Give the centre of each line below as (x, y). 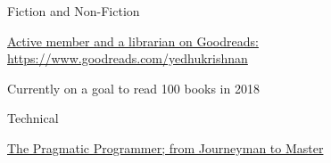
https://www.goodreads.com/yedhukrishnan (128, 58)
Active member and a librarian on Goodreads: (133, 41)
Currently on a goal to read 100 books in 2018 (133, 88)
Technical (33, 118)
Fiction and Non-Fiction (74, 11)
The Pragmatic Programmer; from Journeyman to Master (165, 147)
